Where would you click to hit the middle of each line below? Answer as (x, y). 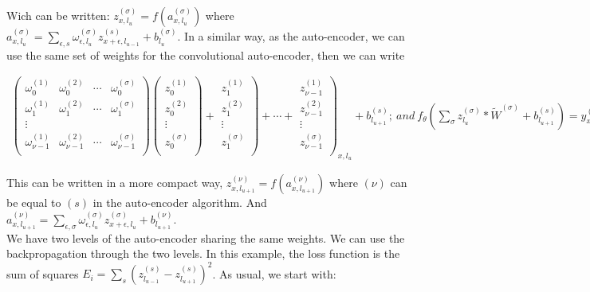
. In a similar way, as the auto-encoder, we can (291, 35)
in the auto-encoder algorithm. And (180, 202)
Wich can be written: (58, 15)
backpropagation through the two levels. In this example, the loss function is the (203, 253)
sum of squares (43, 273)
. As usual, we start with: (274, 273)
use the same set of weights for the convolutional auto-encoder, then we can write (206, 55)
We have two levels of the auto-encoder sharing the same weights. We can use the (206, 237)
